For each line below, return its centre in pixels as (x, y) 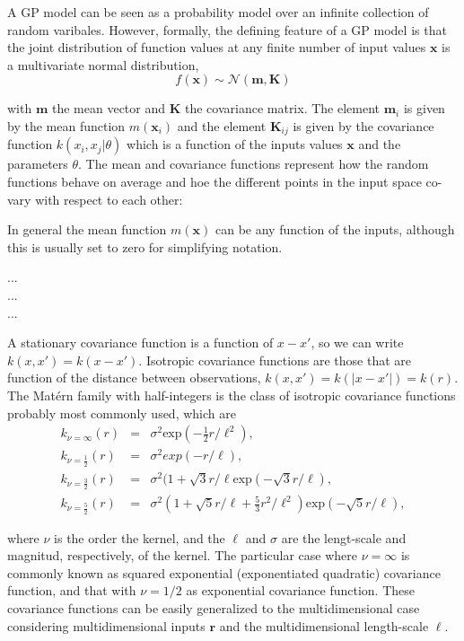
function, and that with (72, 590)
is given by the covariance (363, 125)
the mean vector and (109, 108)
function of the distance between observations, (134, 378)
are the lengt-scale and (344, 537)
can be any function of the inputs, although (335, 229)
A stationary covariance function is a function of (140, 342)
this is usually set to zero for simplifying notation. (145, 246)
